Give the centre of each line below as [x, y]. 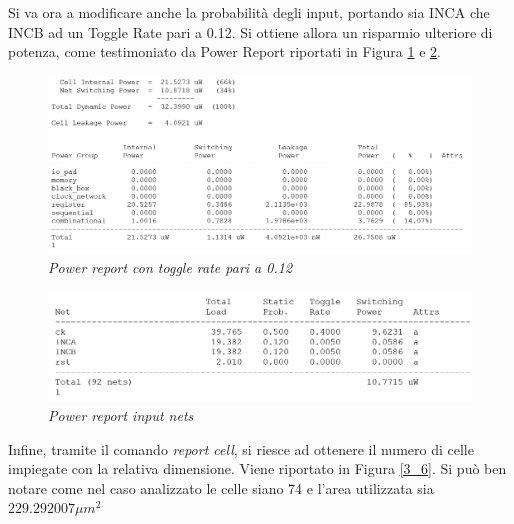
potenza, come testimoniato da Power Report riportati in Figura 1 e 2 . [224, 51]
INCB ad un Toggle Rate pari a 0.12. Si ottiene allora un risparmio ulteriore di [250, 31]
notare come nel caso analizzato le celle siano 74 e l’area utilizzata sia [221, 487]
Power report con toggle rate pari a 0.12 [170, 267]
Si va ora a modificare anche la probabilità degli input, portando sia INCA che [249, 12]
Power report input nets [121, 414]
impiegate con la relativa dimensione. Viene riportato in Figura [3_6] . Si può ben [257, 468]
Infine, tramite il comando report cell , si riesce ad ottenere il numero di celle [241, 448]
